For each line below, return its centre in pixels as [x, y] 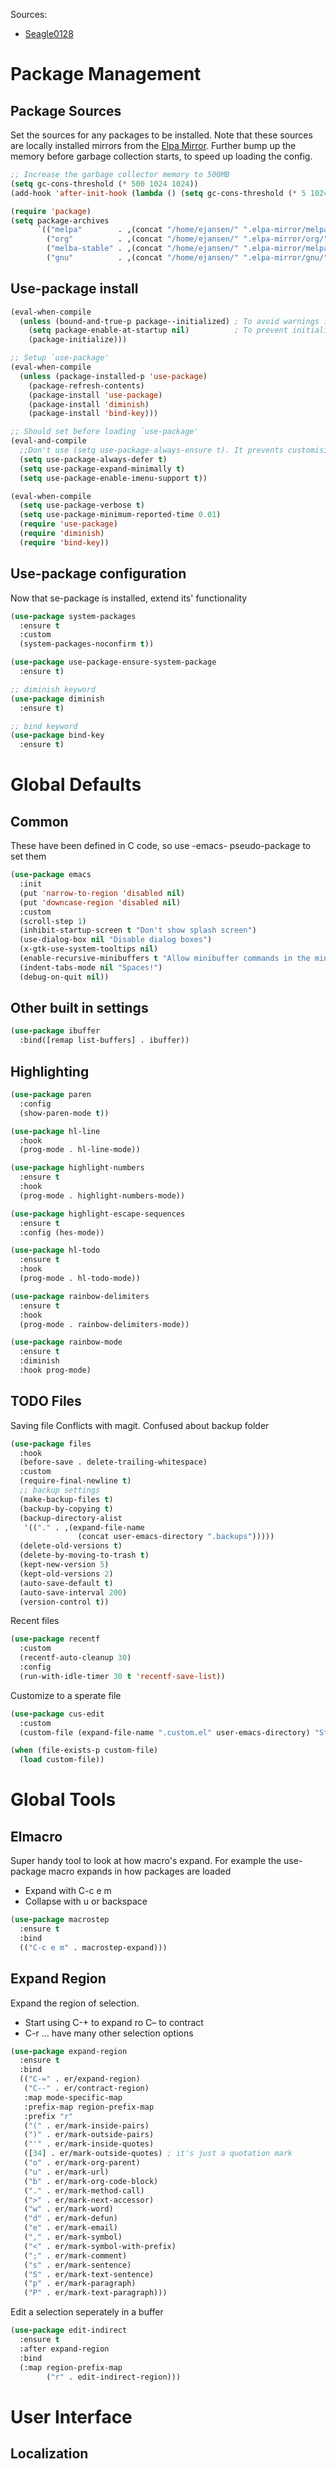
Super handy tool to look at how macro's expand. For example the [146, 1861]
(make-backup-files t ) [66, 1499]
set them [28, 856]
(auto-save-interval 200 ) [73, 1592]
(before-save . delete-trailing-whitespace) [113, 1462]
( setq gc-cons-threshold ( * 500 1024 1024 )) [104, 184]
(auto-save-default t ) [66, 1583]
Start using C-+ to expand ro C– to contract [114, 2022]
